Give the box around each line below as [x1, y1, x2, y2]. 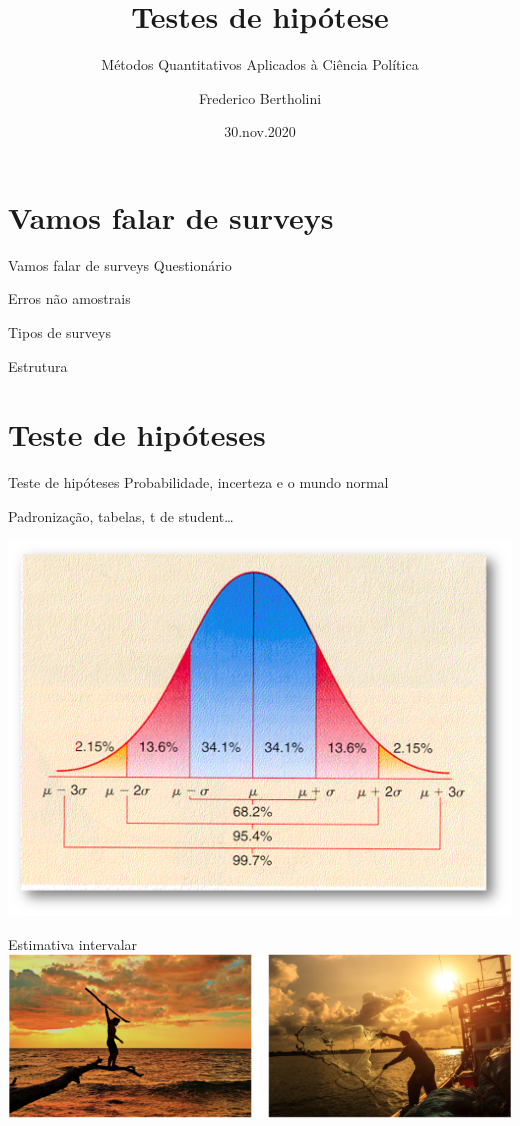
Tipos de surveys [8, 322, 111, 343]
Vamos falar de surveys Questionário [8, 254, 232, 275]
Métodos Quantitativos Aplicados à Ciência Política [101, 54, 419, 75]
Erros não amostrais [8, 288, 131, 309]
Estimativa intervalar [8, 933, 138, 954]
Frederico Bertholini [198, 87, 322, 108]
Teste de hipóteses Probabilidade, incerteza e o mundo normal [8, 472, 389, 493]
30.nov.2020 [224, 121, 296, 142]
